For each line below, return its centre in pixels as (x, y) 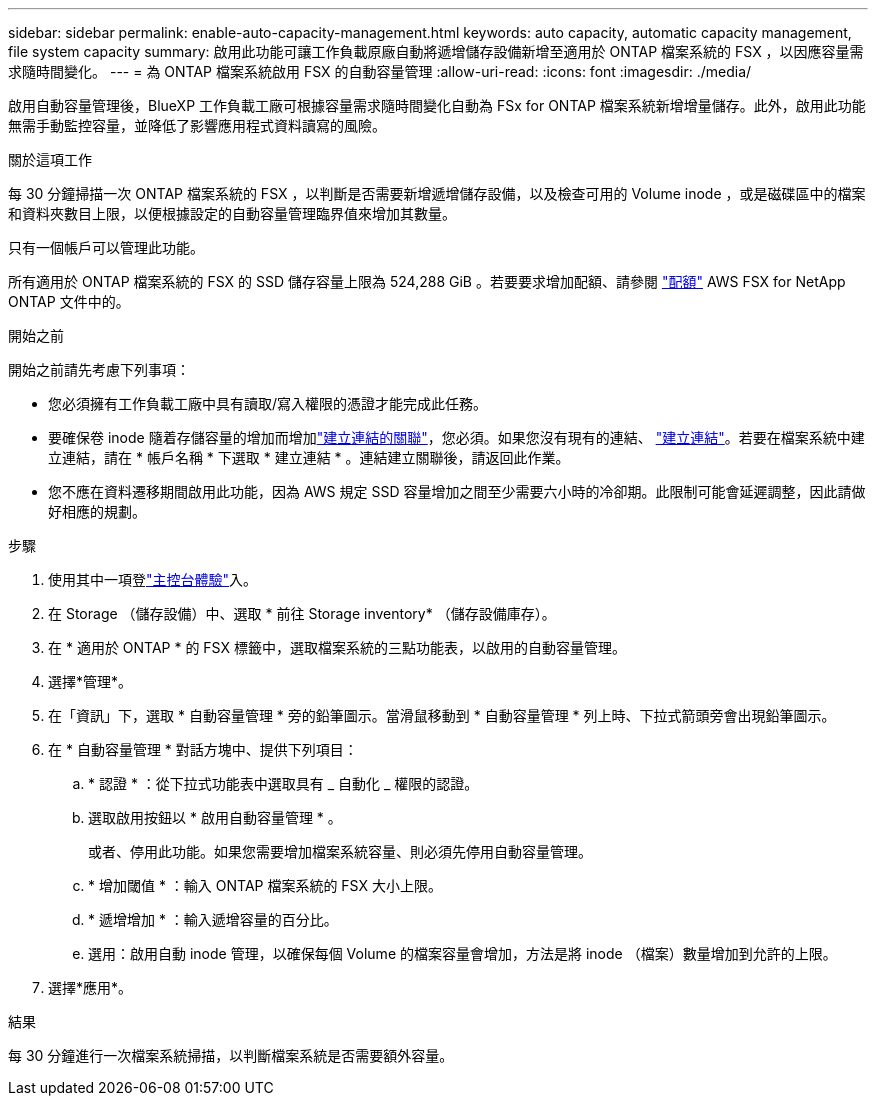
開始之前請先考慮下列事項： (99, 369)
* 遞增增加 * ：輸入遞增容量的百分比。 (213, 919)
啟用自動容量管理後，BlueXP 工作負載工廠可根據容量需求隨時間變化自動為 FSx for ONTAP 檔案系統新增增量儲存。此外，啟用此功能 (437, 105)
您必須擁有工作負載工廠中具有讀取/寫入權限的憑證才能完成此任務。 (268, 403)
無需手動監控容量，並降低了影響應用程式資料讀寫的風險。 (197, 125)
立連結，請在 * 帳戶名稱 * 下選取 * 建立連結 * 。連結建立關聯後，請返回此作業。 (309, 457)
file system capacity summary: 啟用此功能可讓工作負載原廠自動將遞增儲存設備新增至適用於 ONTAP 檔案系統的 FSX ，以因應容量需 (436, 51)
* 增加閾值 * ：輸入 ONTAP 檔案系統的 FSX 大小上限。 (265, 885)
